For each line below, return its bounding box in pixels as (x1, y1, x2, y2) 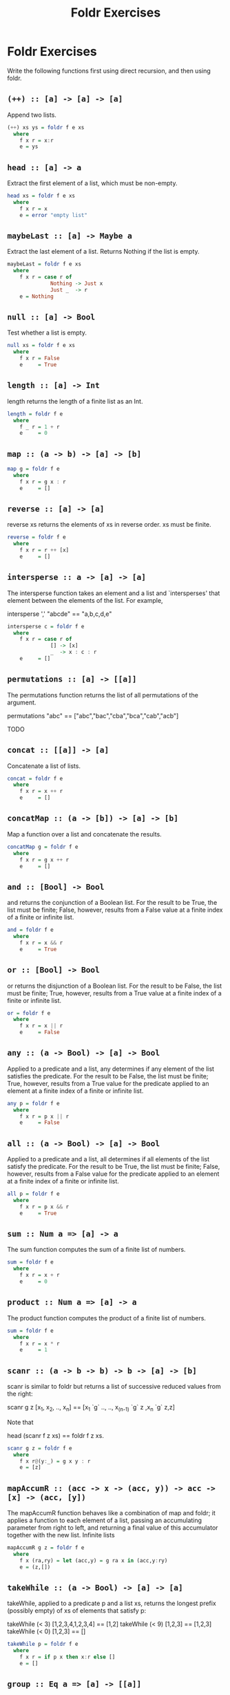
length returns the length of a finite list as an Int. (7, 397, 143, 405)
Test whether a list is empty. (7, 328, 87, 337)
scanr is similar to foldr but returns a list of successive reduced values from (7, 1383, 222, 1391)
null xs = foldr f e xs (7, 342, 76, 349)
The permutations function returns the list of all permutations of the (7, 691, 198, 699)
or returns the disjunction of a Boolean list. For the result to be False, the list (7, 982, 222, 990)
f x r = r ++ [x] (19, 547, 70, 554)
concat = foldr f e (7, 775, 63, 782)
